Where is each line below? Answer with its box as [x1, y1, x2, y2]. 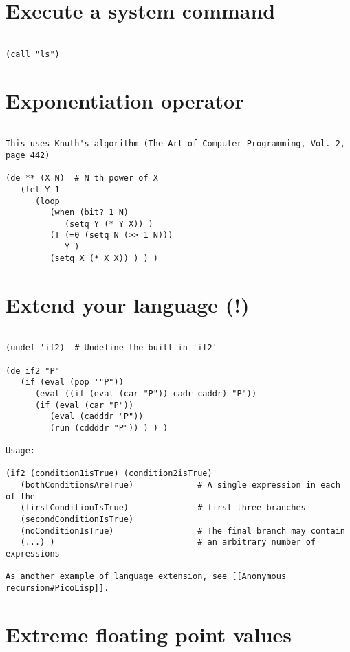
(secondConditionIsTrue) [20, 515, 134, 525]
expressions [6, 549, 60, 559]
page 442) [6, 150, 50, 160]
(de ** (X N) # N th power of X [6, 173, 158, 183]
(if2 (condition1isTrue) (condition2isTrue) [6, 469, 212, 479]
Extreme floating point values [6, 620, 292, 648]
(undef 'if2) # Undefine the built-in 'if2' [6, 343, 217, 353]
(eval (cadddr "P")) [50, 412, 144, 422]
